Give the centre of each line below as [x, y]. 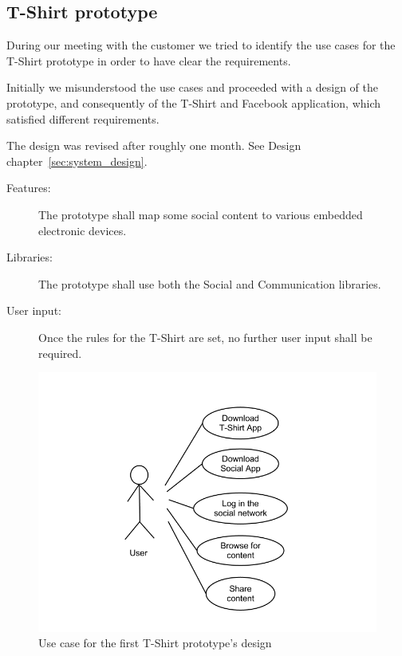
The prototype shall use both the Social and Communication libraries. [210, 283]
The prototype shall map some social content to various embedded [201, 214]
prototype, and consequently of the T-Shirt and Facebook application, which [194, 102]
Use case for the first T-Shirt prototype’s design [155, 643]
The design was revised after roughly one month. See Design [154, 145]
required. [60, 353]
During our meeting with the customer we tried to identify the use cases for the [201, 45]
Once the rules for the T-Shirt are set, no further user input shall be [205, 337]
